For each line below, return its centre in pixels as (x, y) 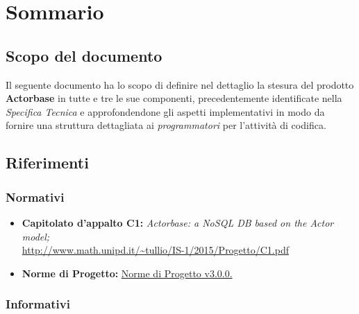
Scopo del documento (84, 55)
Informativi (38, 304)
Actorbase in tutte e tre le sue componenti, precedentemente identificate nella (174, 98)
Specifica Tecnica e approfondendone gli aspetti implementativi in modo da (165, 111)
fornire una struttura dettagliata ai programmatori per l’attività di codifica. (166, 125)
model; (36, 236)
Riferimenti (47, 163)
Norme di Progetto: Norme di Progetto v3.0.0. (127, 273)
